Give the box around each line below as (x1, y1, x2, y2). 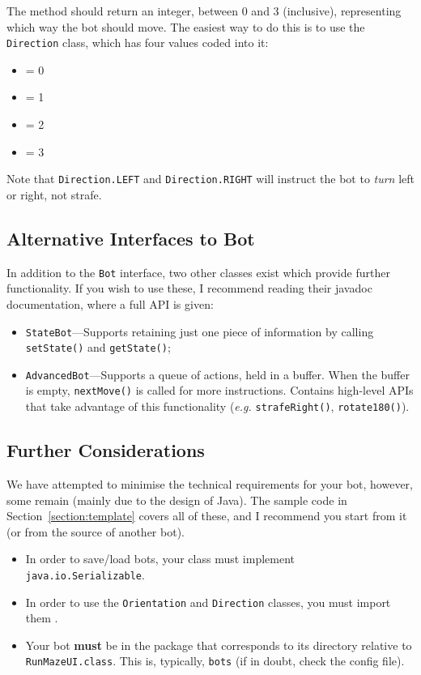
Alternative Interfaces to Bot (6, 225, 255, 250)
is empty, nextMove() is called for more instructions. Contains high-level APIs (25, 382, 414, 399)
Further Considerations (6, 438, 205, 463)
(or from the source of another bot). (6, 523, 185, 540)
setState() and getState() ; (25, 339, 171, 356)
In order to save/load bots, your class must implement (25, 550, 295, 567)
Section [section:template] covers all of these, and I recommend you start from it (6, 507, 407, 524)
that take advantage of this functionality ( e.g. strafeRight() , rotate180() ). (25, 398, 410, 415)
